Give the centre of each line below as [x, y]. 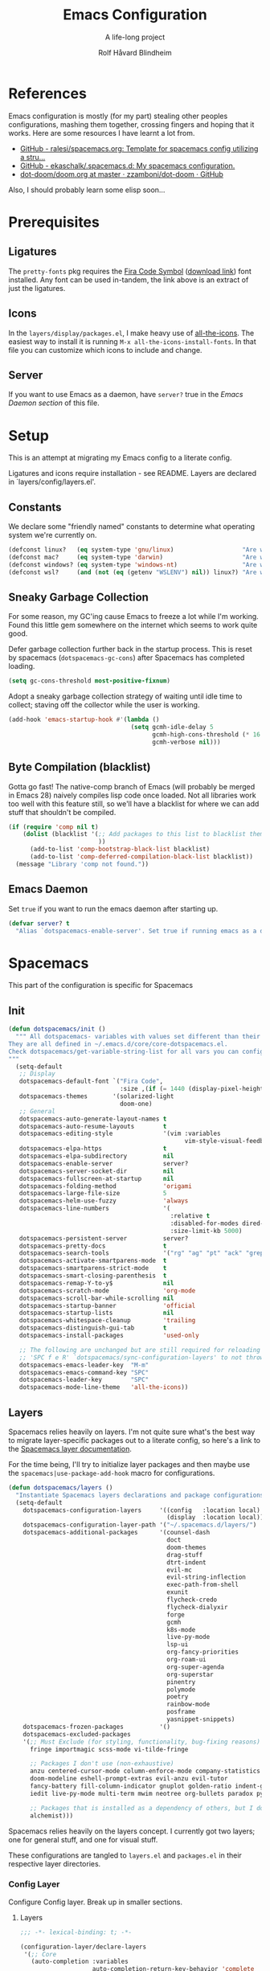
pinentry [181, 1682]
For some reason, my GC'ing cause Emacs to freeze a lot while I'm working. [133, 617]
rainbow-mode [188, 1705]
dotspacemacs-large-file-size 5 [93, 1194]
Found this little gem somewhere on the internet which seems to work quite [133, 625]
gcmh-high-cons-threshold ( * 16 [207, 735]
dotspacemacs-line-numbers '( [95, 1209]
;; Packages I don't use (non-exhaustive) [102, 1764]
